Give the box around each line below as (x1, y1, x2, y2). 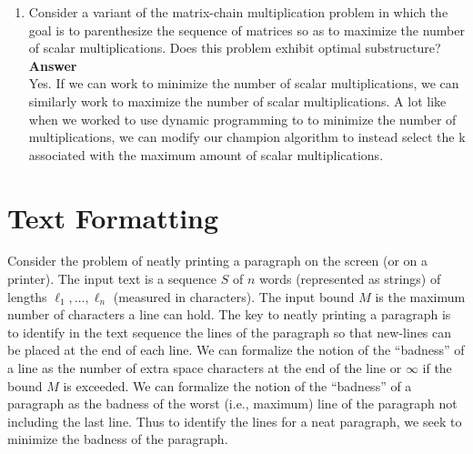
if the (422, 358, 452, 378)
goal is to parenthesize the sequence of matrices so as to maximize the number (28, 20, 466, 39)
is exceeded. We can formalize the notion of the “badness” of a (63, 376, 412, 395)
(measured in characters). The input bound (113, 287, 355, 306)
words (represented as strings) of (259, 269, 441, 288)
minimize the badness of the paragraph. (7, 429, 228, 449)
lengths (7, 287, 47, 306)
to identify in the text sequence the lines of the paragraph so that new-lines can (7, 322, 452, 341)
